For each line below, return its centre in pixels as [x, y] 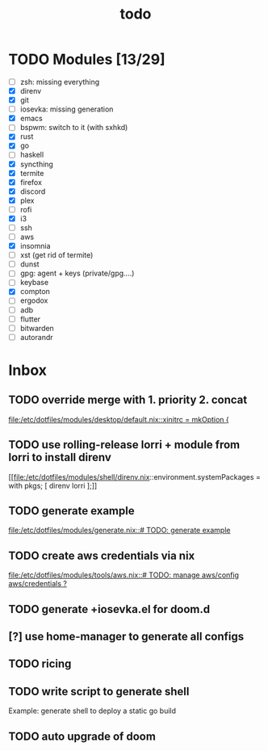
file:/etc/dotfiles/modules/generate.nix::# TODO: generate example [119, 531]
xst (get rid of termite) [57, 255]
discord [33, 191]
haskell [32, 155]
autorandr [37, 337]
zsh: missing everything [60, 82]
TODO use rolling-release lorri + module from [124, 445]
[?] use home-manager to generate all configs [126, 636]
